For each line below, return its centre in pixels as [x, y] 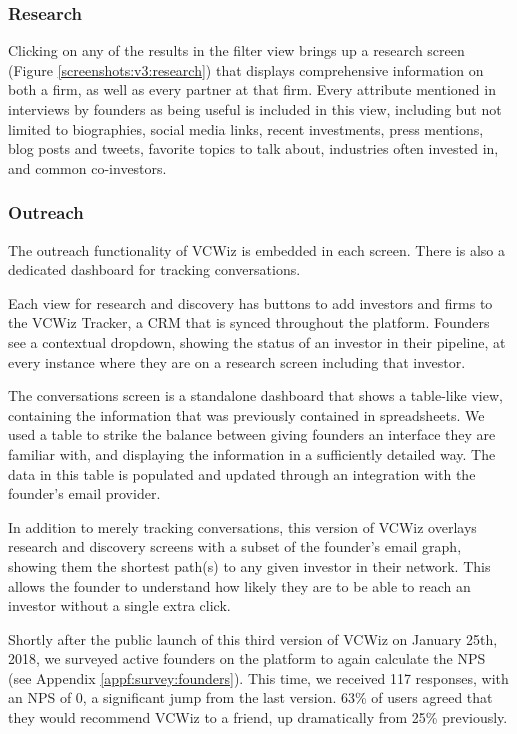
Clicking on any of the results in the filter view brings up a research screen [236, 50]
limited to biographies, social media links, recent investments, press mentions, [246, 128]
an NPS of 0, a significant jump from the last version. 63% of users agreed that [250, 697]
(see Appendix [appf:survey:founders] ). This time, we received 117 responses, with [258, 677]
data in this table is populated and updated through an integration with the [242, 473]
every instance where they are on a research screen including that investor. [237, 361]
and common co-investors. [87, 167]
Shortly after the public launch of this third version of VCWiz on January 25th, [253, 638]
